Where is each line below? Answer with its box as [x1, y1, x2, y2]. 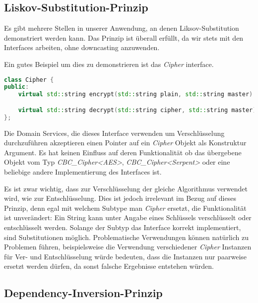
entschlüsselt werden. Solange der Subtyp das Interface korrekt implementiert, [4, 222, 241, 232]
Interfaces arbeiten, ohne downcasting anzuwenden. [4, 42, 160, 53]
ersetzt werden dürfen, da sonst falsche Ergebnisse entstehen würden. [4, 261, 214, 271]
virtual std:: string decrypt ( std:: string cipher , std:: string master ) [18, 106, 257, 114]
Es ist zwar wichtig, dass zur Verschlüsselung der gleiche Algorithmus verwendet [4, 183, 248, 193]
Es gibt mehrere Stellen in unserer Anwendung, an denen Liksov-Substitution [4, 23, 239, 33]
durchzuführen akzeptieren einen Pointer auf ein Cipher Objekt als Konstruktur [4, 137, 247, 148]
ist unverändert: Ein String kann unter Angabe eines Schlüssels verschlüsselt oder [4, 212, 252, 223]
